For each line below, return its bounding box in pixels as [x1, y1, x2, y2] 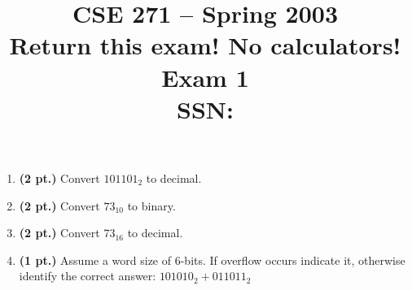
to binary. [127, 197, 176, 214]
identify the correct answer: [19, 267, 156, 284]
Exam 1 [161, 60, 249, 93]
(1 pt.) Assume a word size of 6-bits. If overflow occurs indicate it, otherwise [19, 251, 405, 268]
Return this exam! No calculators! [9, 28, 401, 62]
